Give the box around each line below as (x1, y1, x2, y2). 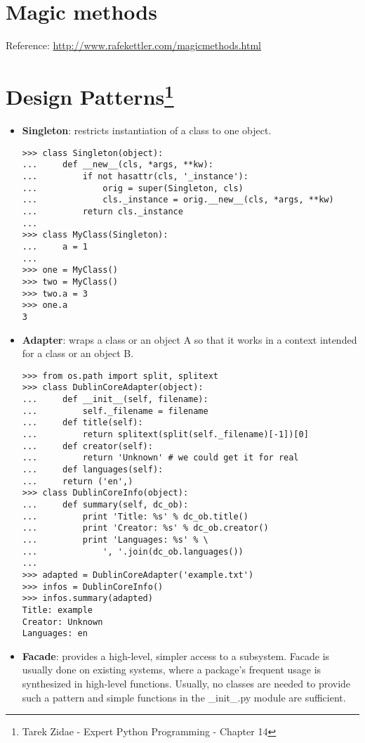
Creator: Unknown (22, 616, 103, 627)
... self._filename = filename (22, 406, 208, 416)
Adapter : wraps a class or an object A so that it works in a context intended (22, 332, 357, 347)
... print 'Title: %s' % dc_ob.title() (22, 511, 248, 522)
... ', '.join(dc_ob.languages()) (22, 546, 244, 557)
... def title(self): (22, 418, 143, 428)
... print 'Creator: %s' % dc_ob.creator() (22, 523, 269, 534)
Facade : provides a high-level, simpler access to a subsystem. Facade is (22, 648, 330, 663)
